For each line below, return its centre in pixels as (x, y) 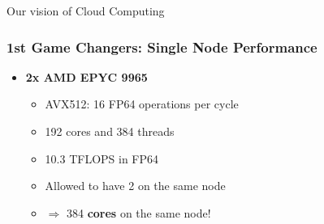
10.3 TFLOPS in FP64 (102, 158)
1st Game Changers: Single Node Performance (162, 46)
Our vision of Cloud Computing (86, 11)
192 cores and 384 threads (110, 131)
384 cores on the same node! (138, 212)
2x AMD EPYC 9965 (86, 76)
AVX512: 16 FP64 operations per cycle (142, 104)
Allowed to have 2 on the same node (135, 186)
